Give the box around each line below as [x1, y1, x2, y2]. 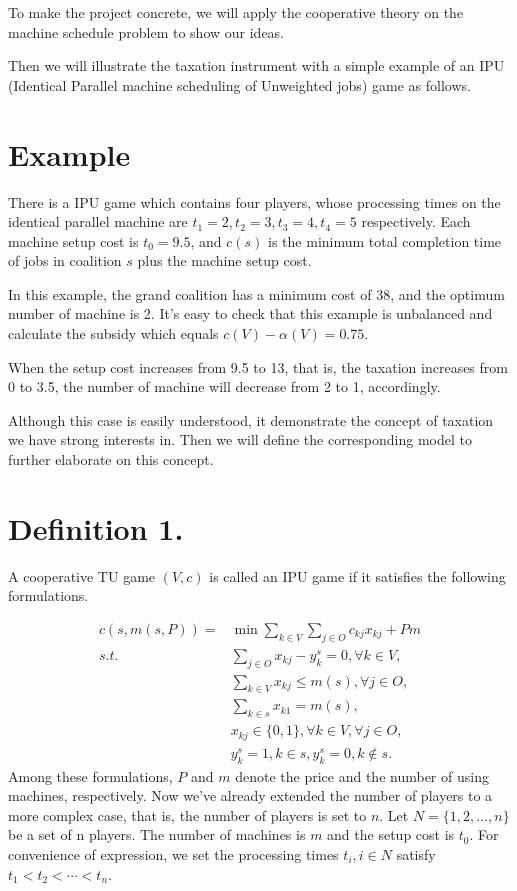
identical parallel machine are [8, 211, 188, 232]
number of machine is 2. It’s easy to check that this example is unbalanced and [8, 303, 493, 324]
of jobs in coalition [8, 250, 122, 271]
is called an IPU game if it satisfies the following [209, 565, 506, 586]
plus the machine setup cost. [137, 250, 312, 271]
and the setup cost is [327, 824, 455, 845]
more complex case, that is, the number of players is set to [8, 804, 367, 825]
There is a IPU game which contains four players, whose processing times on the [8, 191, 501, 212]
